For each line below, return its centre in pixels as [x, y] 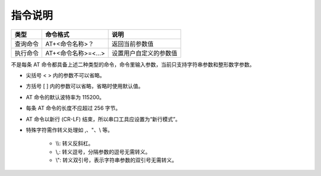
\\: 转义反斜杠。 [75, 143]
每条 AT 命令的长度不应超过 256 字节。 [73, 108]
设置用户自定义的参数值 [144, 53]
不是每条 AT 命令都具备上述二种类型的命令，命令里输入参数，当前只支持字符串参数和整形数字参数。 [133, 64]
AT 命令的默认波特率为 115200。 [65, 97]
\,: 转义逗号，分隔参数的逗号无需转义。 [103, 152]
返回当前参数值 [133, 43]
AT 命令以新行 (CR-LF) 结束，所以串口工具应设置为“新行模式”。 [103, 119]
